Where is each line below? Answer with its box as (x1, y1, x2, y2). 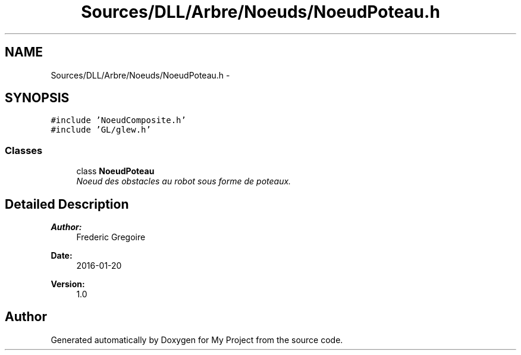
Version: (51, 279, 85, 290)
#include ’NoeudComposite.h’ (51, 115, 186, 125)
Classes (5, 144, 43, 156)
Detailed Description (5, 196, 129, 212)
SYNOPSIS (5, 90, 70, 106)
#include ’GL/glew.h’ (51, 125, 151, 135)
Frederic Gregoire (76, 232, 146, 243)
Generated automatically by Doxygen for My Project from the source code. (51, 334, 343, 345)
